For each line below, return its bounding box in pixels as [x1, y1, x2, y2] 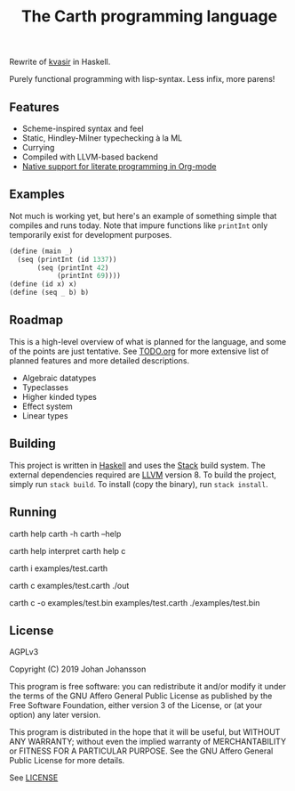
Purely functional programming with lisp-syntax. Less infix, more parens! [9, 74, 275, 85]
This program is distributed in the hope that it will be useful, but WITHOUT [9, 727, 281, 738]
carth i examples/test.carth [9, 563, 108, 574]
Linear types [21, 410, 68, 420]
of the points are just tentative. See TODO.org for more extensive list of [9, 346, 269, 356]
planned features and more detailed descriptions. [9, 355, 190, 366]
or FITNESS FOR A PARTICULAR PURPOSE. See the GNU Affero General [9, 746, 274, 756]
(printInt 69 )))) [56, 272, 122, 281]
